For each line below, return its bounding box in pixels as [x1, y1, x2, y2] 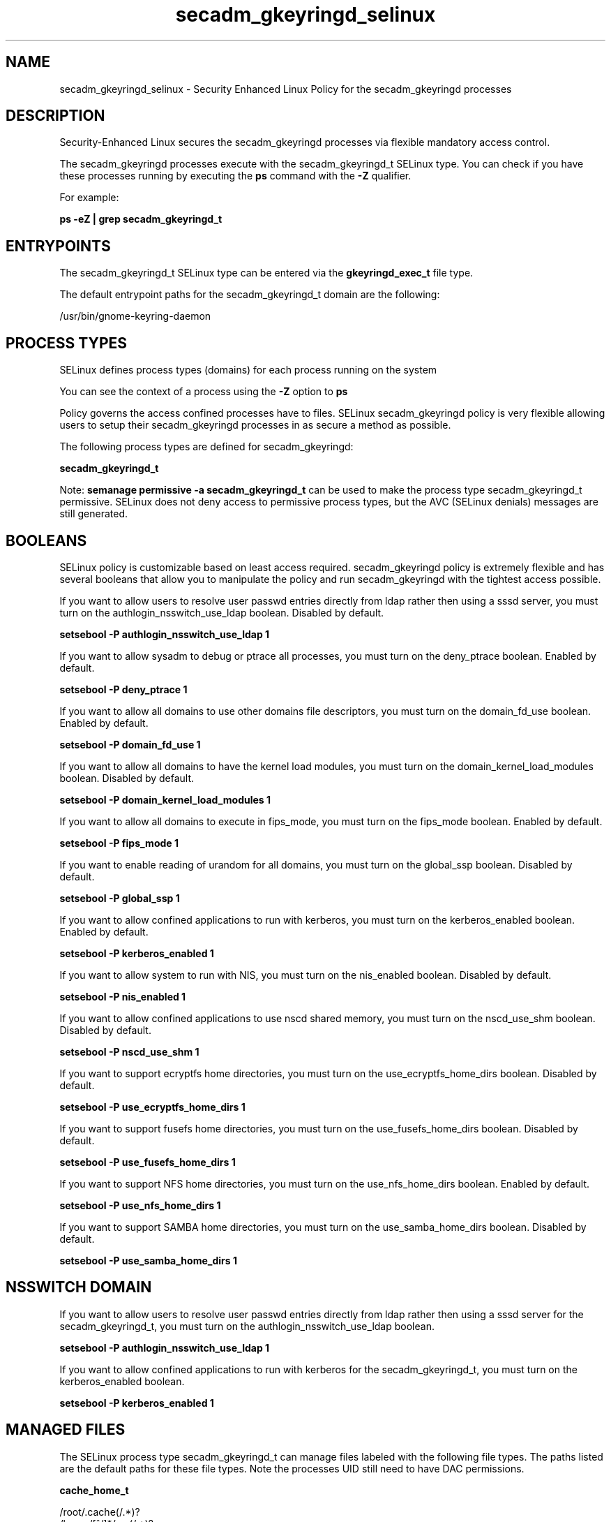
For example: [59, 191, 119, 204]
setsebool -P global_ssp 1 [59, 892, 180, 904]
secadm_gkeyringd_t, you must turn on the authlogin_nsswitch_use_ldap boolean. [59, 1320, 435, 1332]
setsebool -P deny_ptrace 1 [59, 683, 188, 695]
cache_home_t [59, 1484, 129, 1496]
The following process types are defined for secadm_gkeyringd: [59, 441, 354, 453]
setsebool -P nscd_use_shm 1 [59, 1045, 199, 1058]
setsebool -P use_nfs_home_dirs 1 [59, 1199, 221, 1211]
